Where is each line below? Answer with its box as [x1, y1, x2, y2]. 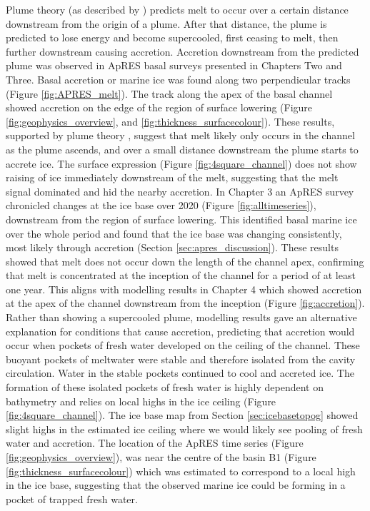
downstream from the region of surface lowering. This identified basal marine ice [6, 211, 357, 226]
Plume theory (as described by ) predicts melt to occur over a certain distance [6, 2, 349, 16]
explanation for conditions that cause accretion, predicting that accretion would [6, 323, 355, 338]
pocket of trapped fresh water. [6, 491, 138, 506]
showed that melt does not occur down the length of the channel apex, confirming [6, 253, 364, 268]
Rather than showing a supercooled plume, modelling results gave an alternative [6, 310, 357, 325]
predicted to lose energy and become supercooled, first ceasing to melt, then [6, 30, 339, 45]
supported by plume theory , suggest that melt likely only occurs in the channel [6, 128, 355, 143]
